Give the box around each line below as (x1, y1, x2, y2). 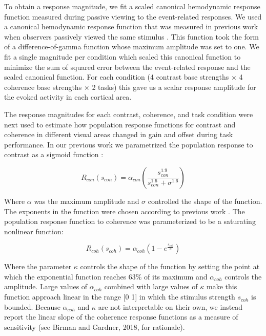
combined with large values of (104, 281, 198, 292)
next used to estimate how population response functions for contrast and (4, 119, 236, 129)
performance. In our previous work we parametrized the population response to (4, 139, 253, 150)
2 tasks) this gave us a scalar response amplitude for (92, 81, 256, 92)
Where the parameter (4, 261, 72, 272)
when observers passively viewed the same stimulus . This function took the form (4, 31, 259, 42)
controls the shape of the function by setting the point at (80, 261, 260, 272)
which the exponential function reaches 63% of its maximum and (4, 271, 208, 282)
